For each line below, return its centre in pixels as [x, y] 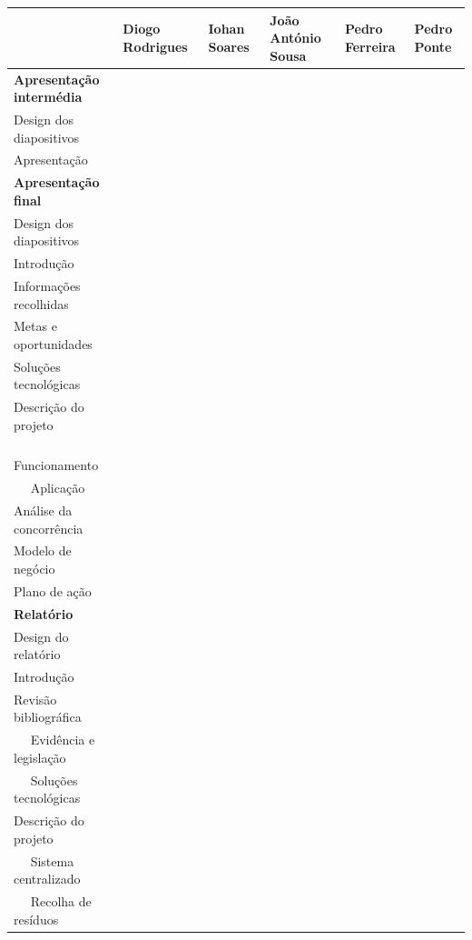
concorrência [49, 528]
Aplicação [58, 488]
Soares [229, 46]
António [295, 38]
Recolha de [61, 901]
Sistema [52, 860]
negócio [34, 569]
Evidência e [63, 740]
